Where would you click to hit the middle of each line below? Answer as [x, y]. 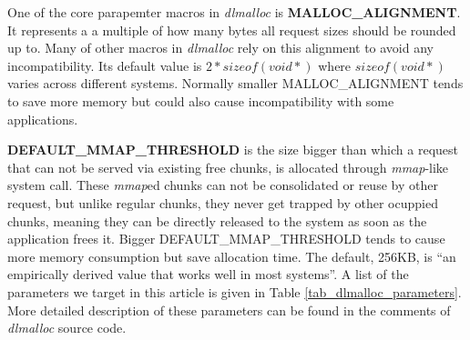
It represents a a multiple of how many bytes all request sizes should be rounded [232, 30]
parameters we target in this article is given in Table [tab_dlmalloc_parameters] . [235, 291]
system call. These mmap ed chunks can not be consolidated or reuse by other [223, 185]
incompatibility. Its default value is [105, 65]
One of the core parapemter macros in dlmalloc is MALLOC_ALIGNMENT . [234, 12]
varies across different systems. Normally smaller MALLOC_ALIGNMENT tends [235, 83]
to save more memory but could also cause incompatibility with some [201, 100]
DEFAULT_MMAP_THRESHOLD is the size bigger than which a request [233, 150]
